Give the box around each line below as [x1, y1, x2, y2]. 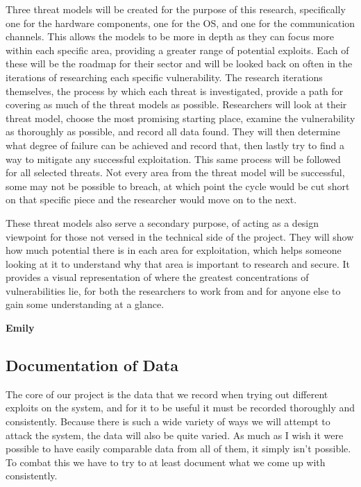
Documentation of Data [6, 354, 178, 376]
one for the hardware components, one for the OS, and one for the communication [6, 15, 355, 30]
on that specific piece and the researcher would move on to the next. [6, 192, 297, 207]
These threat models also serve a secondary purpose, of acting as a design [6, 215, 319, 230]
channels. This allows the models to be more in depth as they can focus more [6, 29, 334, 44]
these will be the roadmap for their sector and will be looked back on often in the [6, 56, 353, 71]
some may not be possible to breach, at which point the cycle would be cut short [6, 178, 350, 193]
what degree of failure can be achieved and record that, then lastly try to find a [6, 137, 344, 152]
